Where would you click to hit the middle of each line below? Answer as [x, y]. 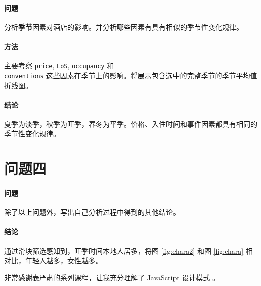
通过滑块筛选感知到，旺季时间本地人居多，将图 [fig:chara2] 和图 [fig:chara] [124, 251]
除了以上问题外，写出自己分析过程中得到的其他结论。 [92, 212]
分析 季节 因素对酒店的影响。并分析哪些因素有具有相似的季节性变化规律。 [124, 26]
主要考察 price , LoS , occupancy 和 [59, 65]
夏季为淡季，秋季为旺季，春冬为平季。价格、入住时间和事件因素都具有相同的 [131, 124]
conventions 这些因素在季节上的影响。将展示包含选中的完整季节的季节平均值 [131, 75]
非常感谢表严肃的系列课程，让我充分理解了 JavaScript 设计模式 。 [112, 277]
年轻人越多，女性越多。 [64, 261]
